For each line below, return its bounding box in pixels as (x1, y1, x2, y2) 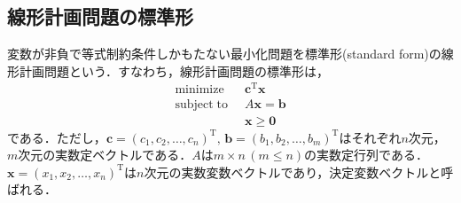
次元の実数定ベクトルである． (18, 145, 192, 164)
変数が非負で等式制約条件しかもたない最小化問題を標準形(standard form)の (7, 44, 441, 63)
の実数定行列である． (304, 145, 428, 164)
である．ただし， (7, 128, 106, 146)
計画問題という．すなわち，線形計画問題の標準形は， (19, 61, 329, 80)
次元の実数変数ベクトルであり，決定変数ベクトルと (144, 162, 441, 181)
